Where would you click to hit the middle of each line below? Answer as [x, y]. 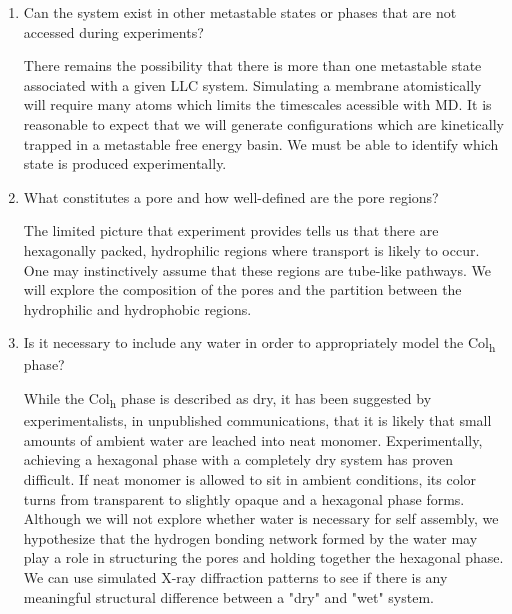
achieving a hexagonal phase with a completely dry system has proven [238, 459]
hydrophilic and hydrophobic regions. [137, 308]
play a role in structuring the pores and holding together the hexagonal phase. [263, 557]
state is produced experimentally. [125, 163]
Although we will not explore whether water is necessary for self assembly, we [261, 518]
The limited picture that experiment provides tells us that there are [231, 230]
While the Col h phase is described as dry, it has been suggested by [227, 399]
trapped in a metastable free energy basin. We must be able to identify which [261, 143]
